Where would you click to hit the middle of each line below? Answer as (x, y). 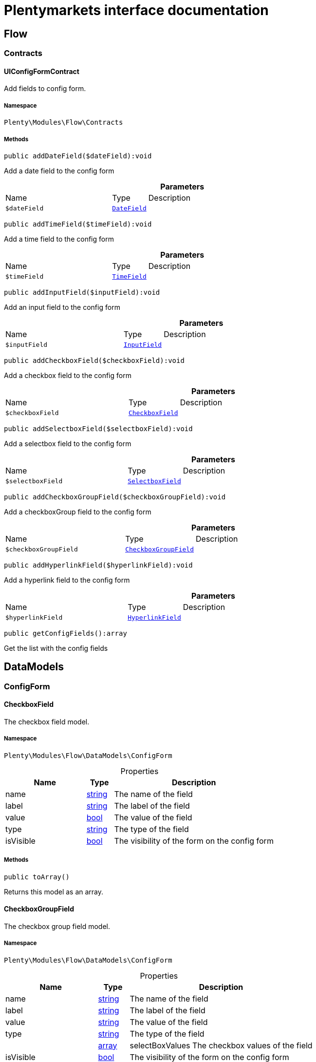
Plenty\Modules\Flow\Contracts (64, 123)
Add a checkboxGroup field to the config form (78, 512)
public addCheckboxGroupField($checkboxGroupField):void (115, 497)
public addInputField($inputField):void (82, 292)
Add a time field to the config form (59, 239)
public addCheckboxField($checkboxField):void (94, 360)
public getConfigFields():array (65, 633)
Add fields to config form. (45, 89)
